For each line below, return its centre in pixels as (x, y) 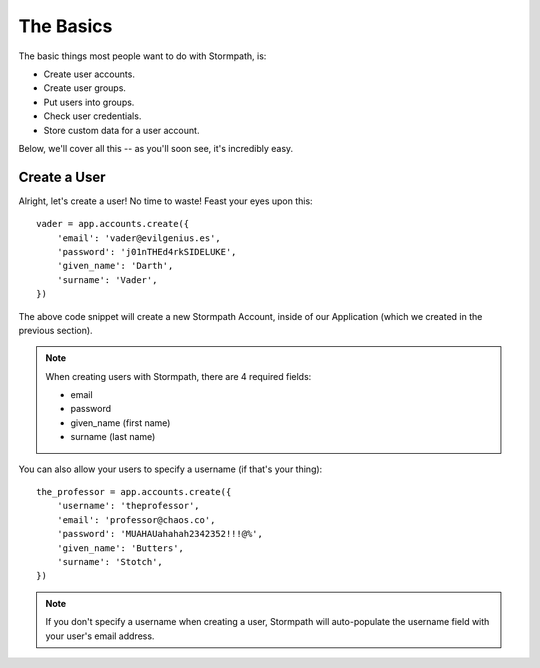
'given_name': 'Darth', (115, 266)
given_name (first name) (120, 422)
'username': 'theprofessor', (128, 506)
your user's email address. (100, 636)
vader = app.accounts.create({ (113, 224)
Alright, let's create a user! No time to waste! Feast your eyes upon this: (166, 201)
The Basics (65, 26)
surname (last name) (113, 437)
